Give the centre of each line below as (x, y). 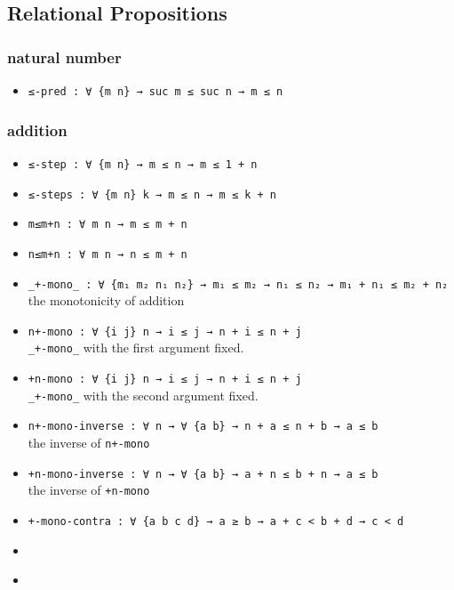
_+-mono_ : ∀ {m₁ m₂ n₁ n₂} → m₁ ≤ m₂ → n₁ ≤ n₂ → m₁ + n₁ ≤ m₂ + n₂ (238, 284)
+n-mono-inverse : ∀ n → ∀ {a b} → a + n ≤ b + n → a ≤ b (203, 474)
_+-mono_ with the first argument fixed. (136, 348)
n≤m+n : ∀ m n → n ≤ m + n (108, 254)
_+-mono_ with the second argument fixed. (143, 395)
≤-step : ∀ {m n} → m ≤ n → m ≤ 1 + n (143, 164)
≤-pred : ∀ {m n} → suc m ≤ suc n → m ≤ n (155, 92)
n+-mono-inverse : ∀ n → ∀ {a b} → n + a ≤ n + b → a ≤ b (203, 427)
